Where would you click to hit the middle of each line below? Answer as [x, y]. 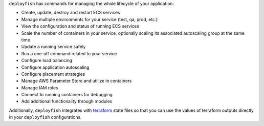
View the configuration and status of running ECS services [80, 26]
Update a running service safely [53, 47]
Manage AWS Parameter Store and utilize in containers [77, 81]
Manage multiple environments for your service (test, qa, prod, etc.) [89, 19]
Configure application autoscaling [55, 67]
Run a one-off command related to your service [69, 53]
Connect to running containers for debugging [67, 95]
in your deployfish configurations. [45, 117]
